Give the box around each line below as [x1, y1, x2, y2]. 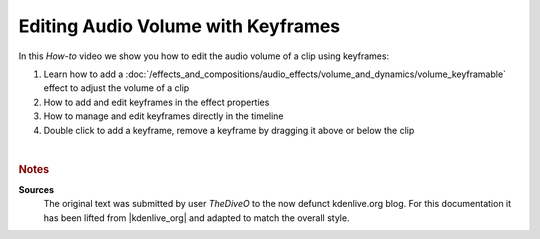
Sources [18, 183, 55, 195]
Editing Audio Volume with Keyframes [18, 15, 341, 37]
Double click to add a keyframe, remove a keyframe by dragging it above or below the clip [43, 124, 415, 136]
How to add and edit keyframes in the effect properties [43, 96, 270, 108]
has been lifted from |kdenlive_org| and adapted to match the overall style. [43, 211, 350, 224]
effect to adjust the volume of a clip [43, 82, 190, 94]
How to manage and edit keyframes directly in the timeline [43, 110, 284, 122]
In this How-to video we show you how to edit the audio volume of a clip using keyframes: [18, 50, 390, 62]
